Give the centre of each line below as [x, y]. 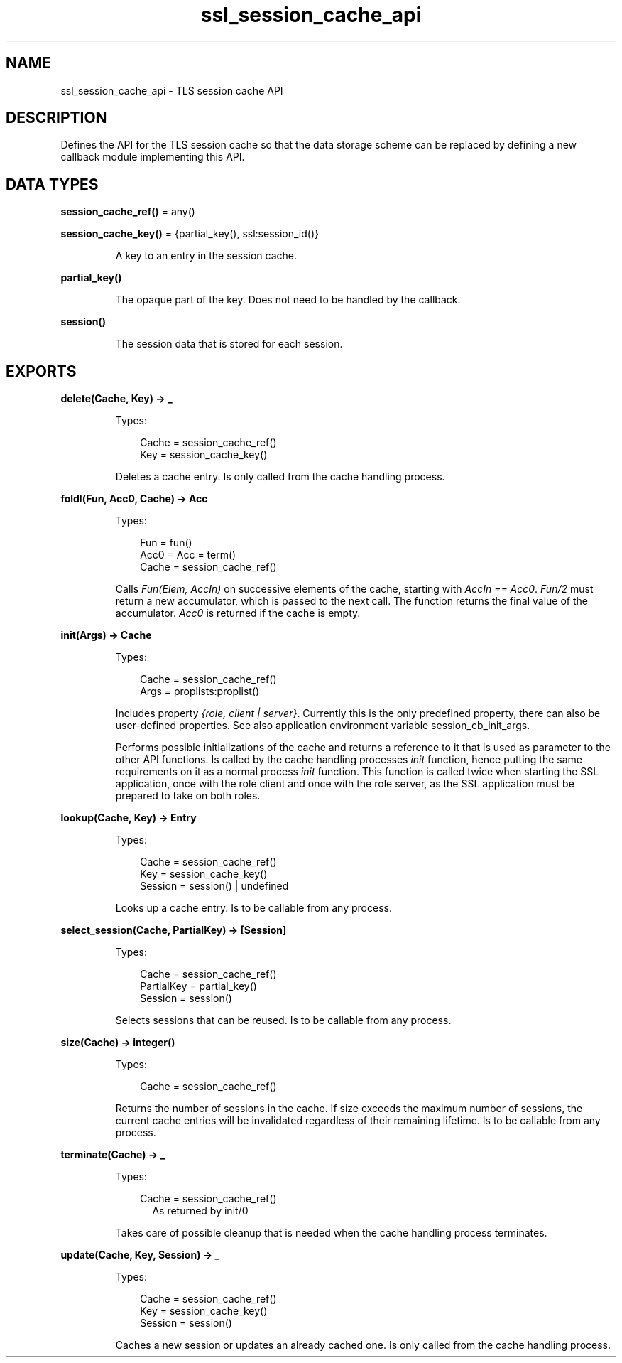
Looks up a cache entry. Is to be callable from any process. [253, 908]
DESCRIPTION [56, 118]
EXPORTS [41, 371]
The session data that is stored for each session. [229, 344]
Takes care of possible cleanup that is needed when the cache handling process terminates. [331, 1233]
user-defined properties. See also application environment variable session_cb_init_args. [323, 726]
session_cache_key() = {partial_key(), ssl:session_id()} [190, 234]
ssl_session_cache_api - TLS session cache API [172, 90]
